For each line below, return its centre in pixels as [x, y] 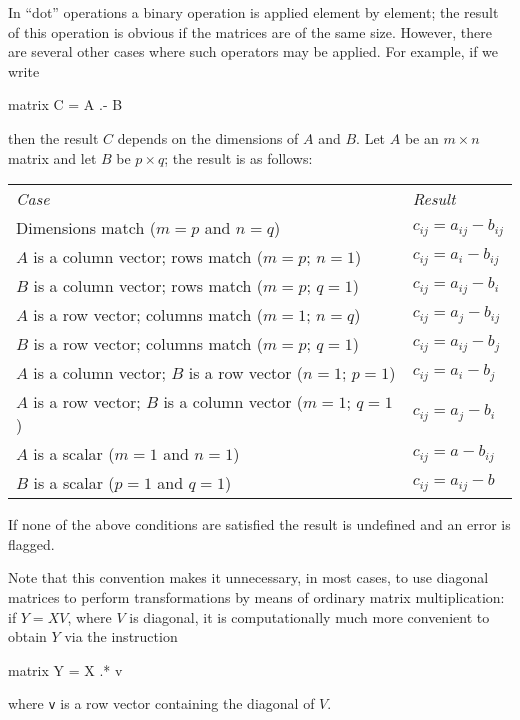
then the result [53, 137]
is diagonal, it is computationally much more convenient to [309, 616]
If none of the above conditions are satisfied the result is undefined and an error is [259, 524]
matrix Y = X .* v [65, 669]
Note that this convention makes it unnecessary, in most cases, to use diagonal [248, 577]
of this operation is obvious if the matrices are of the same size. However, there [250, 31]
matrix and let [52, 157]
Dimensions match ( [86, 228]
